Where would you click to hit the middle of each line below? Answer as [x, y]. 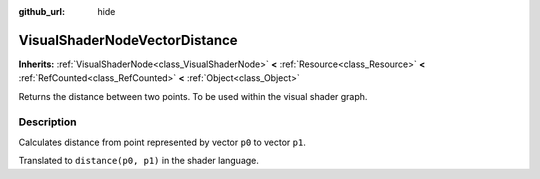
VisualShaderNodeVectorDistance [128, 40]
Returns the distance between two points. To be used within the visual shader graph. [193, 96]
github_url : [41, 11]
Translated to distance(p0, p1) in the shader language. [139, 161]
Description [47, 122]
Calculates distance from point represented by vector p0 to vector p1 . [162, 142]
